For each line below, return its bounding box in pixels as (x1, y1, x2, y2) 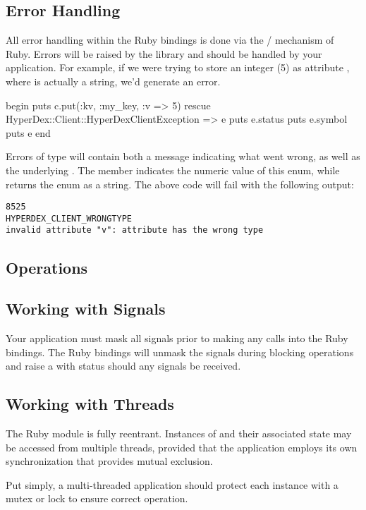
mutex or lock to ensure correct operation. (6, 491, 188, 506)
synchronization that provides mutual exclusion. (6, 454, 213, 468)
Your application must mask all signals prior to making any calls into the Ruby (6, 331, 348, 346)
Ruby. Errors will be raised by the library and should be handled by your (6, 46, 322, 61)
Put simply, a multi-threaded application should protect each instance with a (6, 477, 338, 492)
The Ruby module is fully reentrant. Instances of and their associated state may (6, 426, 352, 441)
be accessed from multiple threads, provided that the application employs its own (6, 439, 358, 454)
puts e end (6, 125, 51, 140)
